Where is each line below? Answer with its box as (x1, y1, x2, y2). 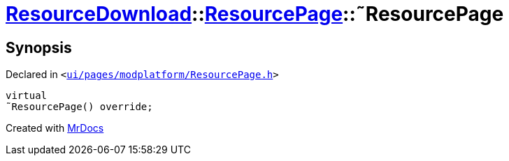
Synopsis (6, 38, 72, 56)
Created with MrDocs (6, 122, 104, 135)
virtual (6, 90, 48, 102)
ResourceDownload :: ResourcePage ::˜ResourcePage (6, 2, 504, 26)
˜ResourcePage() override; (6, 101, 153, 113)
